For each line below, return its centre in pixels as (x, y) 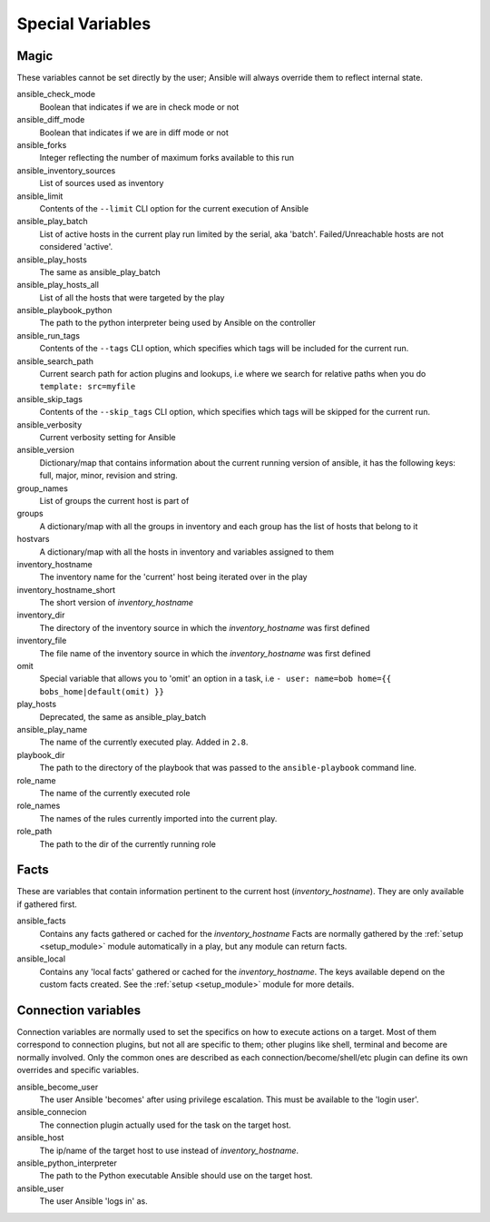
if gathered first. (47, 904)
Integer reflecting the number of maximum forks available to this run (167, 158)
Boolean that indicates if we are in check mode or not (139, 107)
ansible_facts (42, 921)
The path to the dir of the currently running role (128, 843)
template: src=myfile (88, 387)
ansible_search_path (55, 361)
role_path (34, 832)
